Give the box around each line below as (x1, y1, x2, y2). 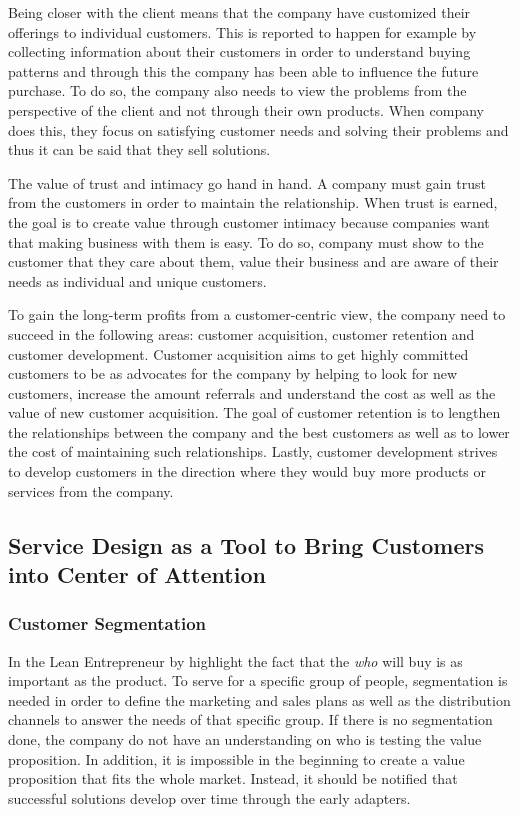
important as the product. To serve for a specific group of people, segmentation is (8, 670, 508, 691)
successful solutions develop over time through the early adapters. (8, 787, 411, 808)
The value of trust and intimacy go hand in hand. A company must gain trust (8, 172, 486, 193)
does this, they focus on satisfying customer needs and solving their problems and (8, 119, 509, 140)
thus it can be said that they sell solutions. (8, 139, 271, 160)
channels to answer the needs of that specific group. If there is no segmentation (8, 709, 493, 730)
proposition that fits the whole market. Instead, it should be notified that (8, 768, 458, 789)
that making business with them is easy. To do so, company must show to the (8, 231, 484, 252)
